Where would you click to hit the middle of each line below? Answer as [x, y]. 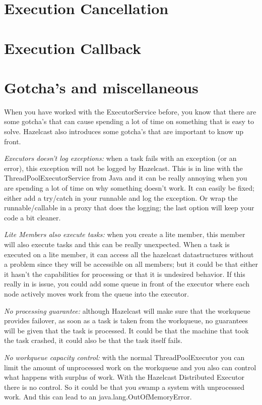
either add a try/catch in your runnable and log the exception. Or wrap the [121, 197]
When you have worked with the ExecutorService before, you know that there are [130, 111]
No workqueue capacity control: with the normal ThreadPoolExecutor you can [124, 357]
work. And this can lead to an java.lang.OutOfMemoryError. [98, 397]
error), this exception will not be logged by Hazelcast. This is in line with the [123, 168]
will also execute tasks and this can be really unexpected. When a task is [117, 244]
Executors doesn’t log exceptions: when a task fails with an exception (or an [120, 158]
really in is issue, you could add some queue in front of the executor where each [127, 284]
